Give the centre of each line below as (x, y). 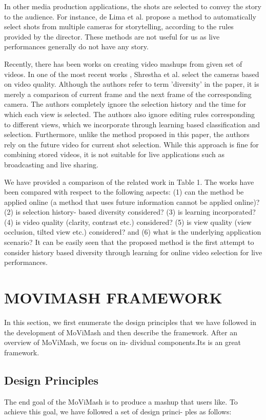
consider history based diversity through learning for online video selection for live (133, 252)
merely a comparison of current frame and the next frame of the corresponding (128, 94)
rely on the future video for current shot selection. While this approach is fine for (131, 144)
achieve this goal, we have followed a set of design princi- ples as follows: (118, 412)
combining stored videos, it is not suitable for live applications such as (114, 154)
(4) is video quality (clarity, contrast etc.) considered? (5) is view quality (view (128, 222)
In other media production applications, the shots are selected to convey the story (133, 6)
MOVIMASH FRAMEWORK (113, 298)
